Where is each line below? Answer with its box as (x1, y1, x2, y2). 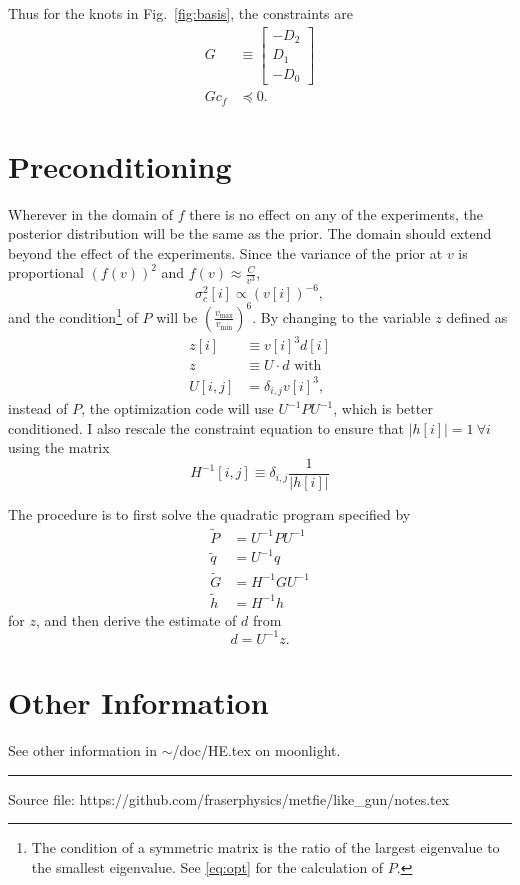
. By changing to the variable (252, 306, 431, 327)
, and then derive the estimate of (35, 609, 237, 630)
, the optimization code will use (81, 398, 274, 419)
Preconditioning (8, 145, 232, 186)
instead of (8, 398, 68, 419)
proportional (8, 262, 84, 283)
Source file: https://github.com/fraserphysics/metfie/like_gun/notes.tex (8, 788, 450, 809)
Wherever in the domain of (8, 203, 173, 224)
